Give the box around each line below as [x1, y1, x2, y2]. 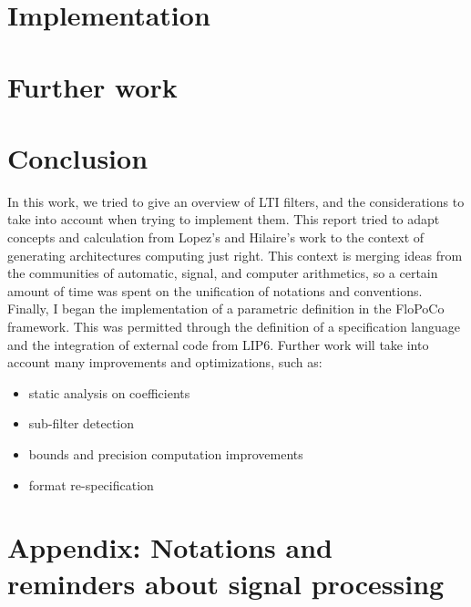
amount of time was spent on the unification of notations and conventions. [7, 281, 423, 300]
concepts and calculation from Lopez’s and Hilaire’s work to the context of [7, 228, 425, 247]
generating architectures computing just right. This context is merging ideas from [7, 245, 463, 264]
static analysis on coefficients [28, 383, 190, 402]
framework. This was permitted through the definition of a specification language [7, 317, 461, 336]
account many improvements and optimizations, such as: [7, 353, 323, 372]
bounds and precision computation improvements [28, 445, 303, 463]
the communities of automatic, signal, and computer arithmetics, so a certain [7, 263, 438, 283]
